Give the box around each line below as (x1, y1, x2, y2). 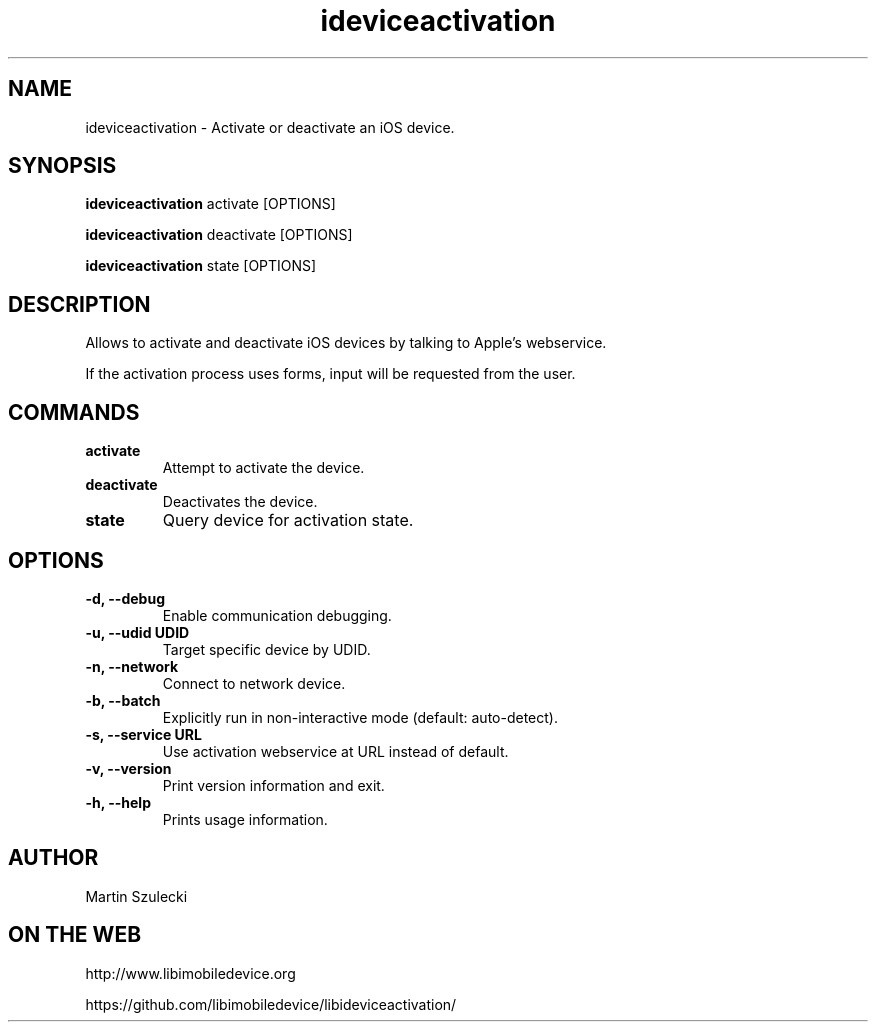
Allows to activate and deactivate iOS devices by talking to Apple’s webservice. (85, 334, 607, 352)
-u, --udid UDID (85, 623, 190, 641)
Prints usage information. (162, 810, 328, 828)
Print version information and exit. (162, 776, 385, 794)
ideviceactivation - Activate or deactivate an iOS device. (85, 118, 455, 136)
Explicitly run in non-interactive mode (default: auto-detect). (162, 708, 558, 726)
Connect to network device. (162, 674, 346, 692)
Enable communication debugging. (162, 606, 392, 624)
